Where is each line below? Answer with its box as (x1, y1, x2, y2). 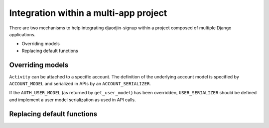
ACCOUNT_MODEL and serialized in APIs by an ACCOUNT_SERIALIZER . (9, 81, 151, 87)
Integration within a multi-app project (9, 7, 167, 18)
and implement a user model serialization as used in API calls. (9, 97, 136, 103)
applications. (9, 31, 36, 37)
